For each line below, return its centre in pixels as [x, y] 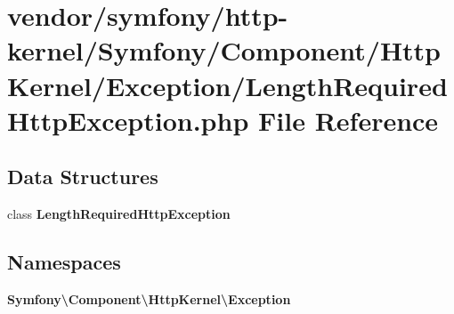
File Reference [349, 120]
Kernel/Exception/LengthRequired [227, 85]
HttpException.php [128, 120]
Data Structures [83, 177]
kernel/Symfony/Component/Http [224, 50]
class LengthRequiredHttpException [119, 214]
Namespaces [64, 262]
